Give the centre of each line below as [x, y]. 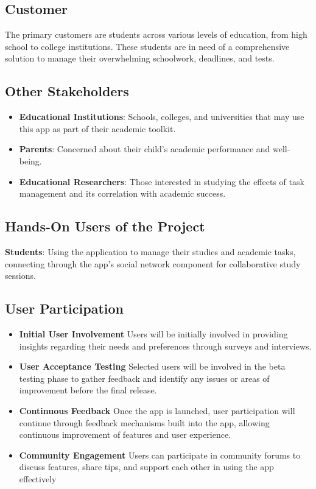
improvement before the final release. [88, 390]
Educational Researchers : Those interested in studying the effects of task [162, 181]
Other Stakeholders [67, 91]
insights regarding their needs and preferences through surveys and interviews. [165, 346]
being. [30, 160]
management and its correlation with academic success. [122, 193]
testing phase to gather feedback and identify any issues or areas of [144, 378]
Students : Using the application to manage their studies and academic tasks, [150, 251]
